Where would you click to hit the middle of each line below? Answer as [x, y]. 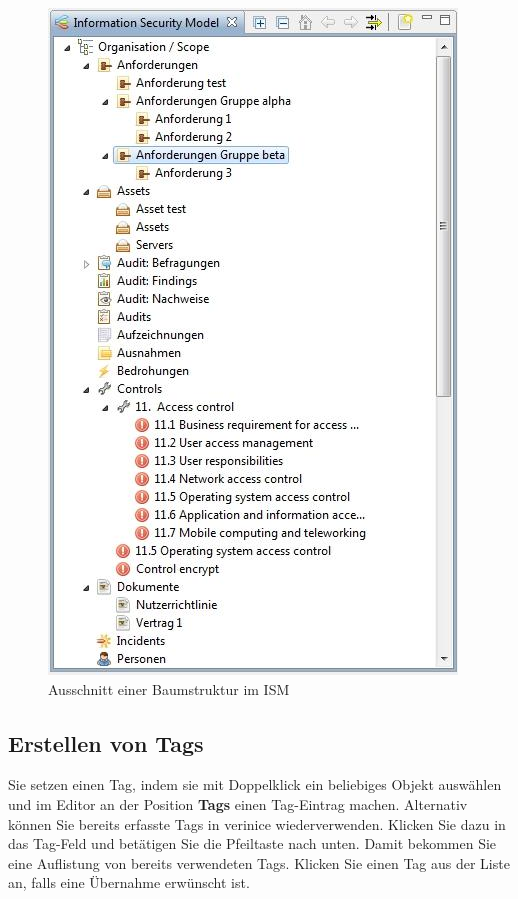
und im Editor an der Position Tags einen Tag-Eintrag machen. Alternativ [238, 803]
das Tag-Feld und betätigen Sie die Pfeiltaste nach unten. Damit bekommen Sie [252, 843]
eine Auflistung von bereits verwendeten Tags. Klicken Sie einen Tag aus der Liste [259, 862]
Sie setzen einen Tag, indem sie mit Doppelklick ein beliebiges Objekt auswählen [255, 784]
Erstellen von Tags [106, 742]
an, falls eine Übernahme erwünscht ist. [129, 882]
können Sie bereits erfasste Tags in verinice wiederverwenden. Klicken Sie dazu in [257, 823]
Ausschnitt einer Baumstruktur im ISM [169, 688]
